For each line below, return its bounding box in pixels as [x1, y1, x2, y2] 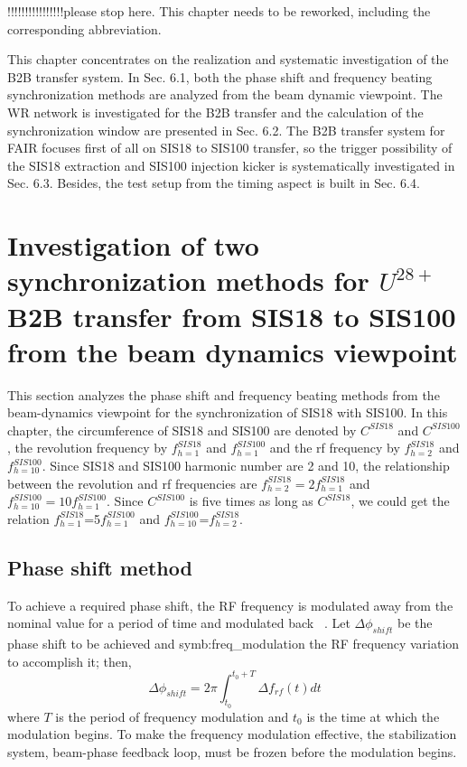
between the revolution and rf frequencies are [7, 473, 257, 492]
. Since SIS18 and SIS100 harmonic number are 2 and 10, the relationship [42, 456, 450, 474]
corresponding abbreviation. [7, 19, 162, 38]
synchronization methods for [7, 262, 369, 299]
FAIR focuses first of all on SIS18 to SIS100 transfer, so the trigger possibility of [7, 138, 453, 157]
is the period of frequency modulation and [55, 706, 289, 725]
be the [397, 613, 433, 632]
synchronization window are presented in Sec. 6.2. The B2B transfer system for [7, 120, 445, 139]
